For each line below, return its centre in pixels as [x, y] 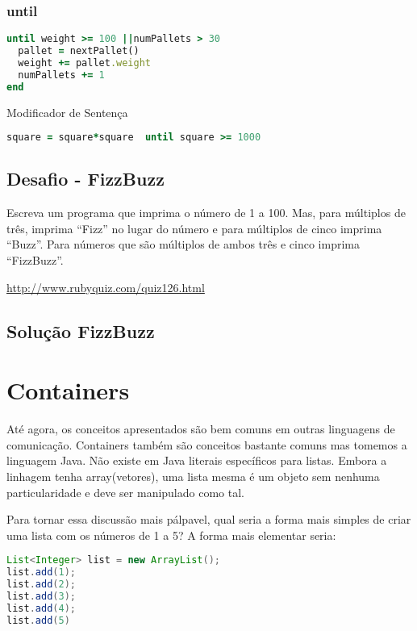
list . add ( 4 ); [41, 608]
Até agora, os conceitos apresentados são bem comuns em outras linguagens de [201, 429]
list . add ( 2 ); [41, 585]
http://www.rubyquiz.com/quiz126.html [106, 287]
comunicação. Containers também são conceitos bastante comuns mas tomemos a [207, 444]
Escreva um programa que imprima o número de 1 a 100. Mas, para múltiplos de [206, 213]
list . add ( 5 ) [38, 620]
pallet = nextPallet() [79, 51]
